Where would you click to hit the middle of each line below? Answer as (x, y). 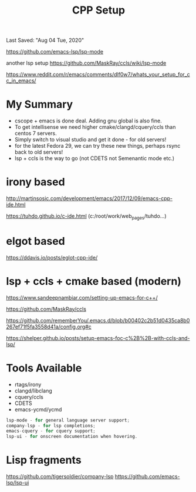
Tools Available (44, 368)
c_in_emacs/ (21, 81)
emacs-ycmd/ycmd (38, 409)
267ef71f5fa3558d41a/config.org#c (49, 327)
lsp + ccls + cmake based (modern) (94, 281)
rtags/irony (28, 384)
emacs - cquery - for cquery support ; (51, 431)
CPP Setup (99, 10)
